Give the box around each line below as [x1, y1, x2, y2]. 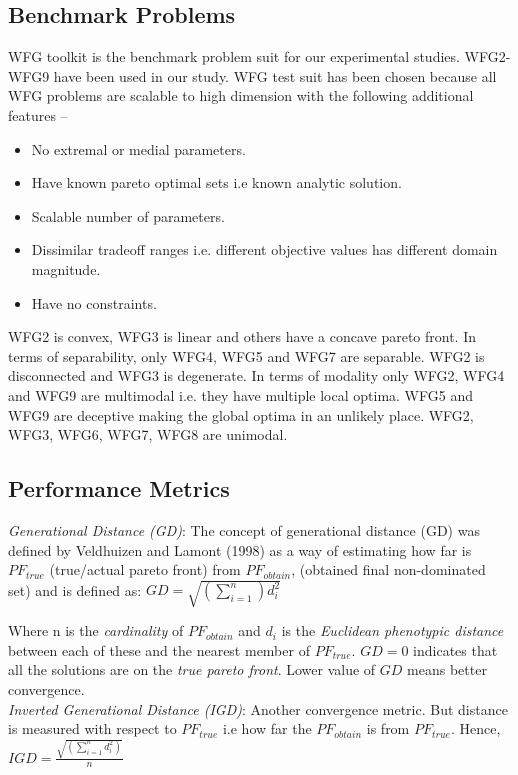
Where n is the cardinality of [8, 620, 184, 641]
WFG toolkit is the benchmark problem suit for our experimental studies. [8, 46, 460, 67]
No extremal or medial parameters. [31, 138, 246, 159]
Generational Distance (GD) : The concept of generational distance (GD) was [8, 519, 480, 540]
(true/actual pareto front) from [49, 559, 241, 580]
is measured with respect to [8, 718, 177, 739]
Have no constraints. [31, 292, 157, 313]
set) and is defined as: [8, 579, 142, 600]
